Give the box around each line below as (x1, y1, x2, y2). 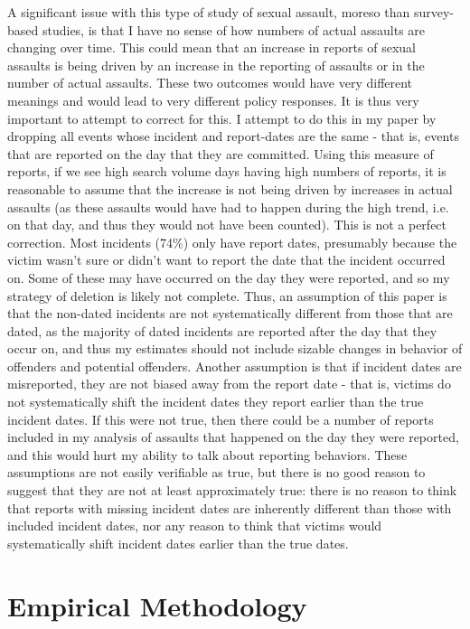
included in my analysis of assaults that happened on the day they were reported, (7, 427, 459, 446)
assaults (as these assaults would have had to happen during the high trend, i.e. (7, 197, 449, 216)
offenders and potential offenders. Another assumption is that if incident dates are (7, 356, 462, 375)
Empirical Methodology (7, 587, 307, 624)
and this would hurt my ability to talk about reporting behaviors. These (7, 445, 408, 464)
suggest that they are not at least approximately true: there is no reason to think (7, 481, 457, 500)
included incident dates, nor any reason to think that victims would (7, 516, 382, 535)
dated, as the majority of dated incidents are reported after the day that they (7, 321, 437, 340)
